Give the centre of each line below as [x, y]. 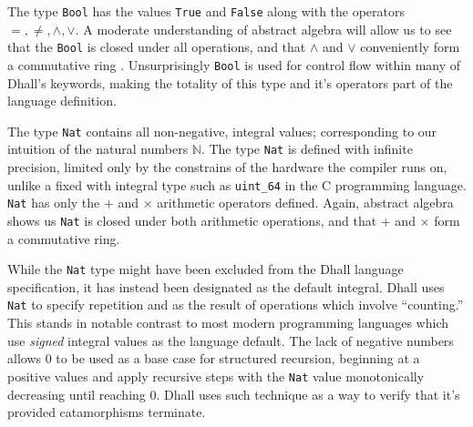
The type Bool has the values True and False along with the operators [206, 11]
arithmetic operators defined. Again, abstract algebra [305, 203]
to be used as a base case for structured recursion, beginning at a [238, 358]
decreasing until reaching [77, 394]
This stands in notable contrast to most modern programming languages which [228, 323]
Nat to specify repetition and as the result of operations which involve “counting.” [236, 305]
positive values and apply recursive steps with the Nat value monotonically [216, 376]
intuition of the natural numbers [98, 149]
